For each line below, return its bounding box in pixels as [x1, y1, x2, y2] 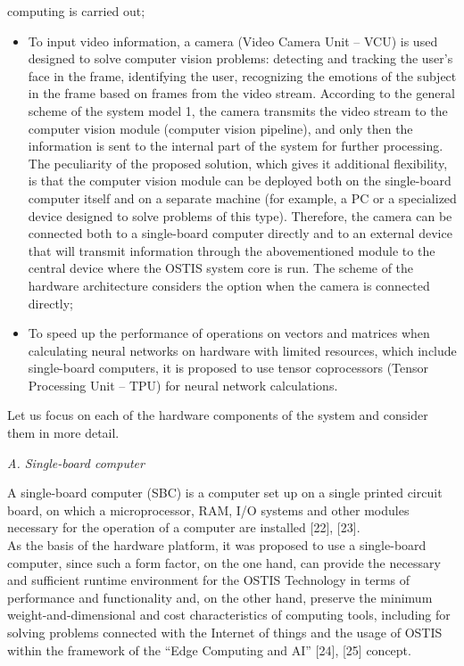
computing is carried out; [7, 2, 145, 20]
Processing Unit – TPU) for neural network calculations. [28, 375, 338, 394]
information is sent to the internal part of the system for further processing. [28, 136, 443, 155]
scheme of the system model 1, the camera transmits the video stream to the [28, 101, 448, 119]
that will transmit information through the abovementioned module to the [28, 241, 435, 259]
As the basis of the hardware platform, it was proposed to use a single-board [7, 536, 427, 555]
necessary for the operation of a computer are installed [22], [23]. [7, 518, 360, 537]
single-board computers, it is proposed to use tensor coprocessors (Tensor [28, 358, 429, 377]
